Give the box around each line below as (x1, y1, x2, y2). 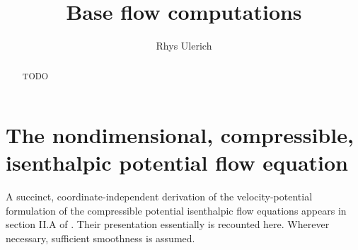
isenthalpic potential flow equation (6, 148, 348, 177)
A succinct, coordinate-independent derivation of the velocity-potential (6, 189, 313, 204)
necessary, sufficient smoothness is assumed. (6, 231, 195, 246)
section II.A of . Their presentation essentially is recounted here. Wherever (6, 217, 330, 232)
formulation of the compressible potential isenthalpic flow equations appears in (6, 203, 347, 217)
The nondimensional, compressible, (6, 120, 354, 149)
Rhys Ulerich (156, 38, 212, 53)
